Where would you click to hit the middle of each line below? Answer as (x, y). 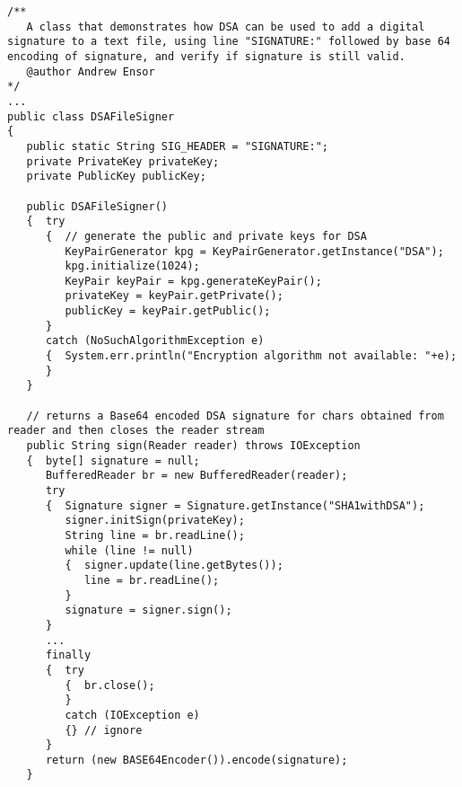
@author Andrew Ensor (91, 71)
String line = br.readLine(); (155, 535)
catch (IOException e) (132, 715)
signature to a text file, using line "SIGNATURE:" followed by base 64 (229, 42)
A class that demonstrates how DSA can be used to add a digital (226, 27)
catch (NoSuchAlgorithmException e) (155, 341)
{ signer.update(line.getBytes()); (174, 566)
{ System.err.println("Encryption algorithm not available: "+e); (251, 356)
